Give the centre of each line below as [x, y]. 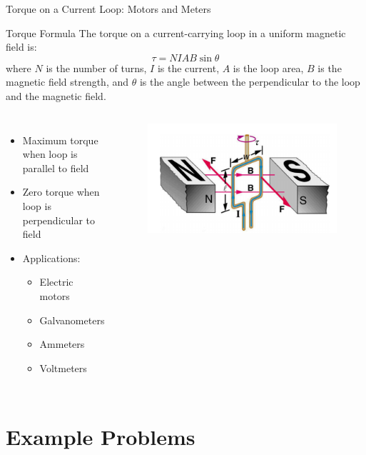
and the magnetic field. [56, 95]
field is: [21, 47]
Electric [56, 282]
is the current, [188, 67]
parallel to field [56, 167]
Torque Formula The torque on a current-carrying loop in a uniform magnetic [176, 32]
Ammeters [62, 344]
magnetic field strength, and [67, 82]
